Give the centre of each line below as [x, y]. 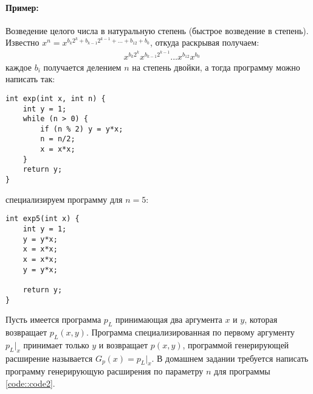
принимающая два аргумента [169, 319]
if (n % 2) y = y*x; [82, 129]
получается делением [82, 67]
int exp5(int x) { [43, 219]
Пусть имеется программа [53, 319]
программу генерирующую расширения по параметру [105, 371]
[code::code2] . [30, 383]
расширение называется [49, 358]
